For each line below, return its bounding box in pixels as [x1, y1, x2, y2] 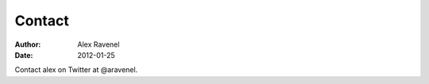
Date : [14, 50, 33, 59]
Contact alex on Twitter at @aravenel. [14, 65, 138, 74]
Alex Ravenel [77, 40, 120, 49]
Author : [14, 40, 41, 49]
